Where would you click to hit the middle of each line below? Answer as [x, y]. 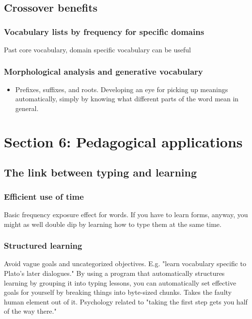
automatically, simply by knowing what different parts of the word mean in [127, 99]
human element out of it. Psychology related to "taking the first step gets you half [126, 301]
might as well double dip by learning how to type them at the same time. [113, 224]
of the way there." [30, 311]
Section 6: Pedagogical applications [123, 141]
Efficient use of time [44, 196]
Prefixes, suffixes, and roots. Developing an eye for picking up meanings [122, 89]
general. [27, 108]
